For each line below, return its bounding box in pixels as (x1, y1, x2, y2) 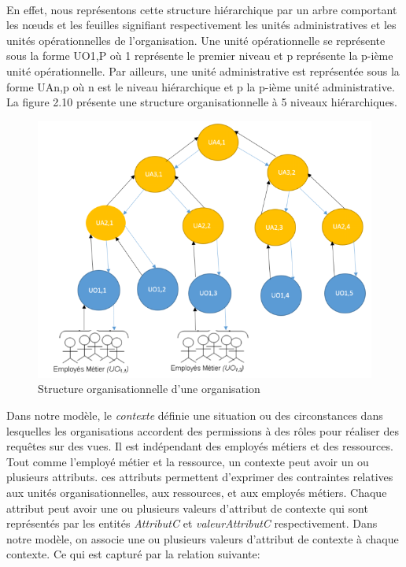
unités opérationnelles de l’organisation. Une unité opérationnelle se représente (6, 31, 386, 48)
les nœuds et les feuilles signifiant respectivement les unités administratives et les (6, 17, 397, 33)
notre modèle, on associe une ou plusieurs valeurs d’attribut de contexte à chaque (6, 530, 399, 547)
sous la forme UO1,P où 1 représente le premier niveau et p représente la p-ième (6, 47, 393, 64)
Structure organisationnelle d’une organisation (38, 380, 260, 397)
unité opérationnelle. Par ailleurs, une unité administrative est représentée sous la (6, 62, 400, 79)
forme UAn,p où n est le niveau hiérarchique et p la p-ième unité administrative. (6, 78, 395, 94)
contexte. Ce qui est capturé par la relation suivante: (6, 546, 260, 562)
